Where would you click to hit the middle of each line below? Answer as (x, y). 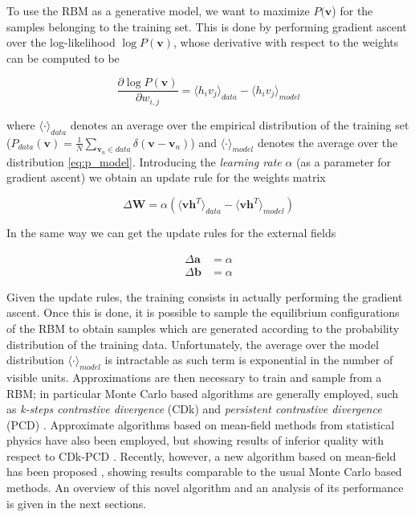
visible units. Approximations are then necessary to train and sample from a (194, 377)
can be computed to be (63, 57)
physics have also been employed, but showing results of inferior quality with (195, 440)
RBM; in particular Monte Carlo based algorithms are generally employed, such (203, 393)
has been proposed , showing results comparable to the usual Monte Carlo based (204, 472)
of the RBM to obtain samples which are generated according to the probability (203, 328)
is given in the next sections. (77, 503)
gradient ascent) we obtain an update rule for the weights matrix (166, 177)
